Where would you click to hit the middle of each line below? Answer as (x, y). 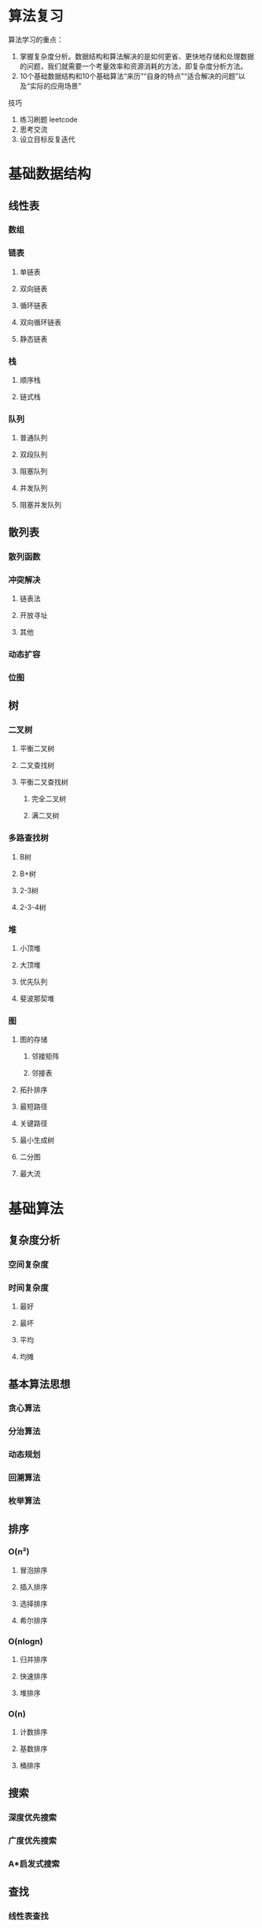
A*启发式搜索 (34, 1863)
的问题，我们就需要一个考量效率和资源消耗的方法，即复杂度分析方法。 (133, 66)
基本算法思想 (39, 1384)
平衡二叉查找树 (44, 782)
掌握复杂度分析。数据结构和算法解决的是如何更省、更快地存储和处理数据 (137, 56)
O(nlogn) (26, 1641)
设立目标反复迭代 (47, 139)
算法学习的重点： (36, 39)
